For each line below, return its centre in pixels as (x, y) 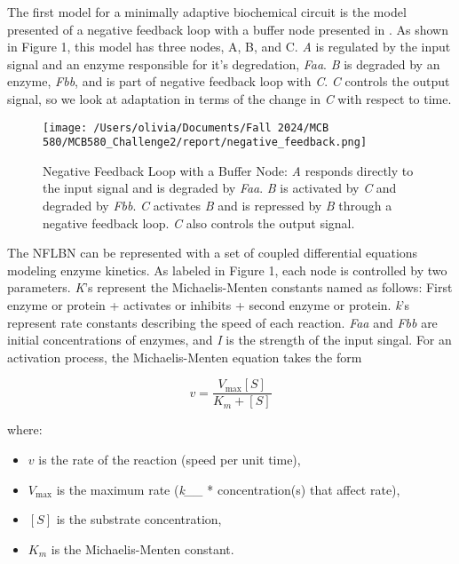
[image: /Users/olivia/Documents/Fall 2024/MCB (186, 127)
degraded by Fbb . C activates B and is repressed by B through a (218, 206)
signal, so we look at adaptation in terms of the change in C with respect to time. (229, 98)
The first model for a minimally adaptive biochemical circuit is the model (207, 12)
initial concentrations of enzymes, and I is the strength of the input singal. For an (229, 340)
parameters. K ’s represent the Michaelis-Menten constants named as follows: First (230, 287)
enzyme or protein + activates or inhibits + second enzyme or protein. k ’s (208, 305)
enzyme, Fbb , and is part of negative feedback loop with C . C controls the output (229, 81)
